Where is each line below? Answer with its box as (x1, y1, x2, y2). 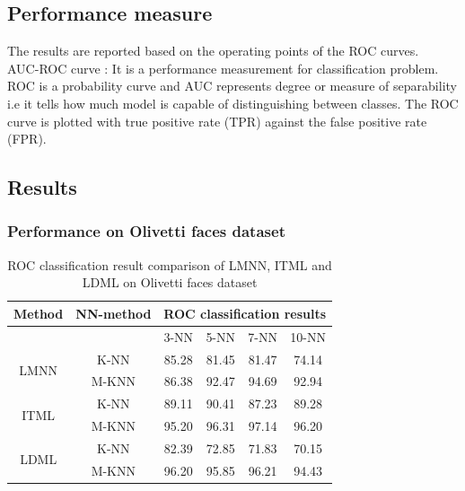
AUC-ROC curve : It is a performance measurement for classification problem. (7, 58, 439, 77)
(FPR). (7, 129, 47, 148)
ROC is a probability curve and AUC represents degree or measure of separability (7, 76, 457, 95)
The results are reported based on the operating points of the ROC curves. (7, 41, 419, 60)
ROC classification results (163, 303, 327, 322)
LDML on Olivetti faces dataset (82, 273, 258, 292)
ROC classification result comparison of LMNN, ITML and (7, 255, 332, 274)
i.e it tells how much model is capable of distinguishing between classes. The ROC (7, 93, 459, 112)
